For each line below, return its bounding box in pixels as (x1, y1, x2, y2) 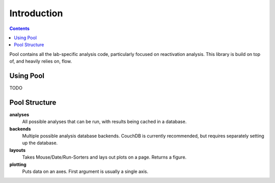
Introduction (9, 8, 63, 19)
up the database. (22, 140, 58, 146)
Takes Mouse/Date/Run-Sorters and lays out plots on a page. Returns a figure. (22, 154, 187, 160)
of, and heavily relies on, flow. (9, 58, 72, 65)
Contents (9, 25, 30, 32)
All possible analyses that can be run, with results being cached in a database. (22, 118, 187, 125)
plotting (9, 161, 26, 167)
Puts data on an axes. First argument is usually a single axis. (22, 168, 149, 175)
